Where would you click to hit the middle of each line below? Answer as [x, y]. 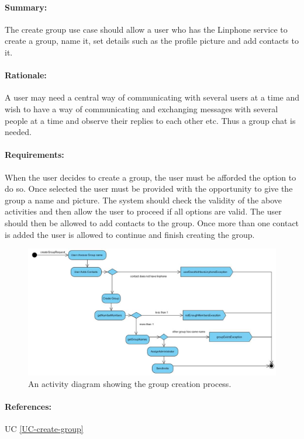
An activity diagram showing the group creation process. [130, 384]
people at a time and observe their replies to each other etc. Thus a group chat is [150, 120]
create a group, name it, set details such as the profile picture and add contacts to [152, 41]
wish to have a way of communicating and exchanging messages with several [141, 108]
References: [28, 407]
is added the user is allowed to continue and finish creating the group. [130, 234]
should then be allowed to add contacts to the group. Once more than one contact [152, 222]
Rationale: [26, 75]
